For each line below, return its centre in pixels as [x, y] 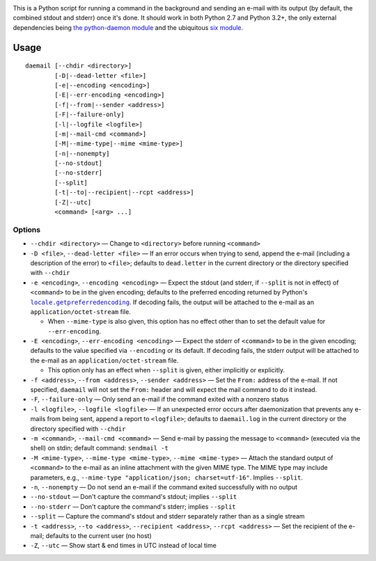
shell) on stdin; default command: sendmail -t [99, 448]
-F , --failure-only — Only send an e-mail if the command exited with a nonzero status [159, 400]
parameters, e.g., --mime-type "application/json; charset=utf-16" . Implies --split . [166, 477]
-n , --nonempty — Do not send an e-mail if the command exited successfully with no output [164, 487]
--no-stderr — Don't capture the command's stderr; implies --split [133, 506]
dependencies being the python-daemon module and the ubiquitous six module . [128, 27]
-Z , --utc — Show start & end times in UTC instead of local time [124, 546]
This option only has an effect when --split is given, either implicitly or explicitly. [166, 370]
